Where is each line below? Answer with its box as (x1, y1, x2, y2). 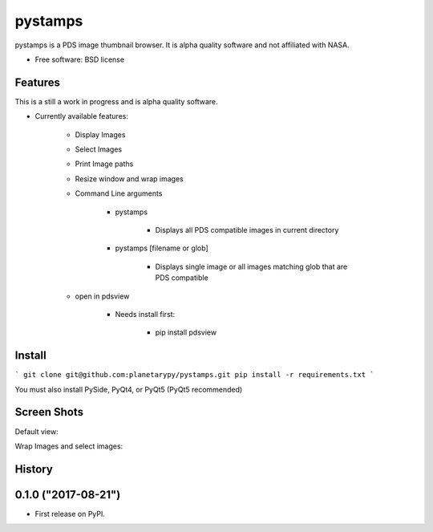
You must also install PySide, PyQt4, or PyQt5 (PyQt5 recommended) (14, 384, 243, 394)
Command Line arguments (75, 189, 163, 198)
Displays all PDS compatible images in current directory (155, 225, 339, 234)
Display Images (75, 129, 126, 140)
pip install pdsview (155, 327, 216, 337)
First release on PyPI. (34, 509, 106, 518)
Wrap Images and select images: (14, 441, 123, 451)
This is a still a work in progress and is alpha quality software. (14, 96, 218, 106)
